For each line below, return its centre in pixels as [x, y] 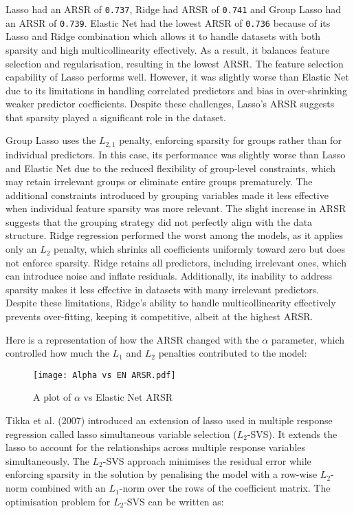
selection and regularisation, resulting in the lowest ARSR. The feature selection [175, 63]
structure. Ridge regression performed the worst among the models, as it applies [174, 235]
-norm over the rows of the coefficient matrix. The [225, 488]
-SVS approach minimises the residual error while [207, 460]
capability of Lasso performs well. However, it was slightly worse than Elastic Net [177, 77]
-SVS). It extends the [292, 433]
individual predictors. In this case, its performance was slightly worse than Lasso [176, 154]
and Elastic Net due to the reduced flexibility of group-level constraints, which [171, 168]
